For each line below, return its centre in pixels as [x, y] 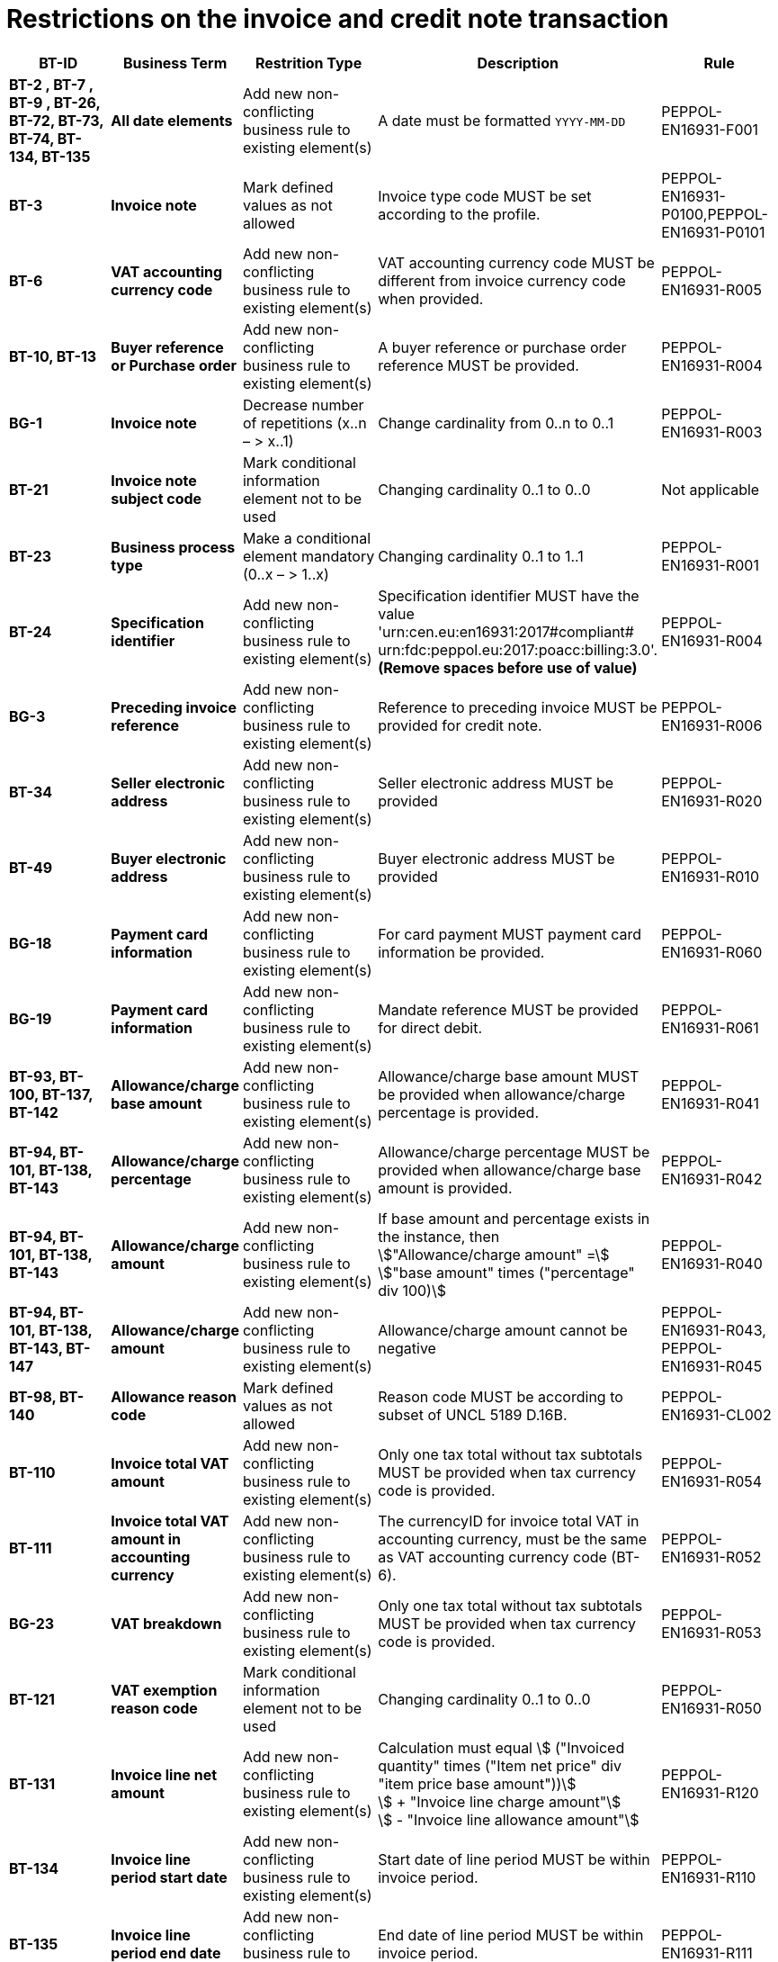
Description [518, 63]
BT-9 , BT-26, [55, 102]
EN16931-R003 [712, 432]
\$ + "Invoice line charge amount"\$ [500, 1801]
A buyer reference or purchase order [502, 347]
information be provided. [461, 952]
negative [407, 1348]
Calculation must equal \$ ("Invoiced [501, 1747]
